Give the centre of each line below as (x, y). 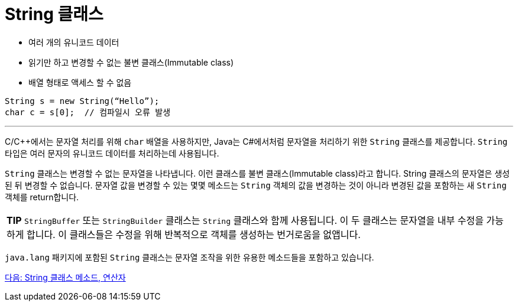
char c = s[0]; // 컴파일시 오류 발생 (88, 112)
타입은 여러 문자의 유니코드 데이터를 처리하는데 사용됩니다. (112, 153)
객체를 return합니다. (42, 197)
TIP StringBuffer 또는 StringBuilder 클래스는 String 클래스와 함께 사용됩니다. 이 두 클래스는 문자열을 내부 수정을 (245, 220)
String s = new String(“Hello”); (82, 101)
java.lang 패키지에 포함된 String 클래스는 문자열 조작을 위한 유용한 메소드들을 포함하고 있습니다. (190, 257)
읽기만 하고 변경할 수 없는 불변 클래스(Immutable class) (131, 62)
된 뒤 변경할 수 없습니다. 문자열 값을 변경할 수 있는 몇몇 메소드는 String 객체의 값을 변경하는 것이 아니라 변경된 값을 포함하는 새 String (256, 185)
